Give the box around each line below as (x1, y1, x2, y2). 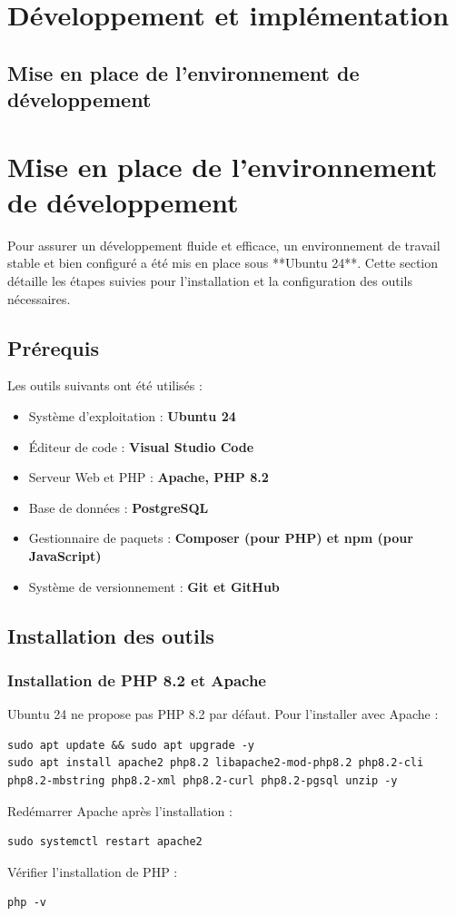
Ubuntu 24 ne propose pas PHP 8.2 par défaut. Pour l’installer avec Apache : (7, 704, 439, 724)
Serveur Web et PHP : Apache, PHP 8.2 (28, 468, 269, 487)
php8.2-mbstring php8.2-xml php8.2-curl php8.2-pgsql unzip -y (7, 773, 398, 787)
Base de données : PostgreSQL (28, 497, 209, 517)
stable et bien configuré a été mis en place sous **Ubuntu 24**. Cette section (7, 253, 439, 272)
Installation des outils (7, 621, 214, 649)
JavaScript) (28, 547, 102, 565)
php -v (7, 896, 46, 910)
